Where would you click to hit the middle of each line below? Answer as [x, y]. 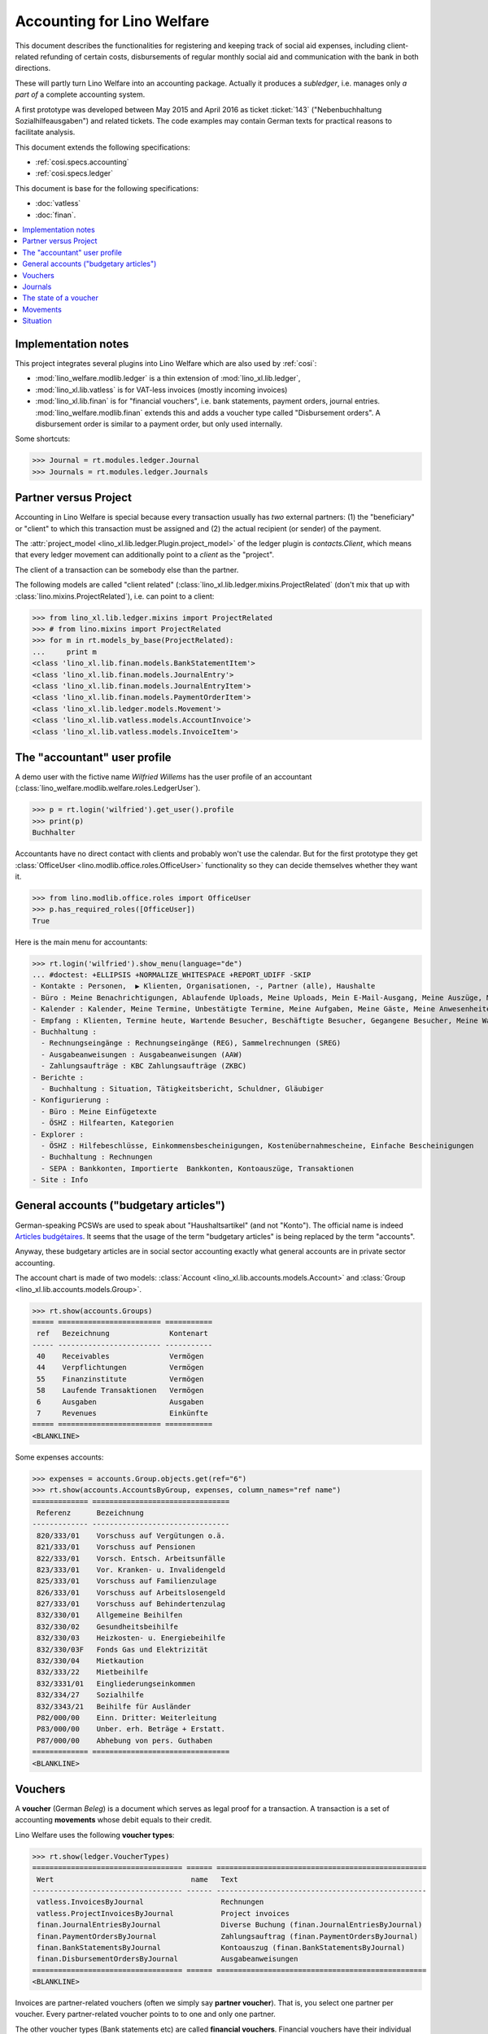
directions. [33, 68]
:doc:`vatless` [58, 203]
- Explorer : [58, 1134]
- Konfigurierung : [71, 1100]
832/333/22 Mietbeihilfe [93, 1672]
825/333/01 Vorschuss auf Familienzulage [127, 1581]
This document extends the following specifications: [102, 147]
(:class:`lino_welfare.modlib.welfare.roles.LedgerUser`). [108, 788]
